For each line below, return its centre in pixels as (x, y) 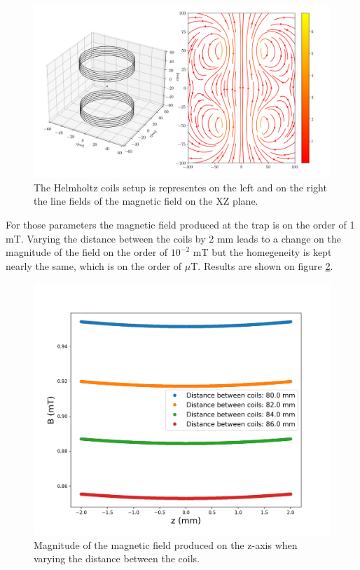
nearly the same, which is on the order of (94, 265)
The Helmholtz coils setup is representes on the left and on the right (180, 187)
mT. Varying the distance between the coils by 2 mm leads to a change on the (173, 238)
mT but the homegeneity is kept (262, 252)
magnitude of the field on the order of (87, 252)
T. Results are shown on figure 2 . (262, 265)
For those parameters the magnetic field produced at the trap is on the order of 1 (180, 224)
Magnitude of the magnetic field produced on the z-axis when (166, 544)
